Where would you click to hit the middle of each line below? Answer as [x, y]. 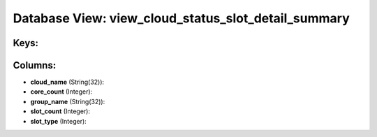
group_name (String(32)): [68, 101]
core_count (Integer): [61, 92]
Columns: [35, 65]
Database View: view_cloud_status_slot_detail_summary [182, 18]
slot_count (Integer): [60, 111]
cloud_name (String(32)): [67, 82]
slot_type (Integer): [58, 121]
